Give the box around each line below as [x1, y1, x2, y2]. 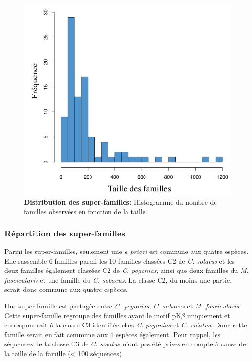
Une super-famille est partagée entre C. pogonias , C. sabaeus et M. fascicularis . [4, 300, 241, 310]
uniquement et [187, 310, 230, 320]
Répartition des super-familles [4, 227, 125, 239]
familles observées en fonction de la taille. [24, 206, 147, 217]
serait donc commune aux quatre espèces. [4, 284, 128, 294]
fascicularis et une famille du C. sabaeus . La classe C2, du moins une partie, [4, 274, 232, 285]
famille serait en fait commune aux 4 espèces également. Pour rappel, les [4, 329, 220, 339]
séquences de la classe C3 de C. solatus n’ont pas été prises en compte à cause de [4, 339, 246, 349]
